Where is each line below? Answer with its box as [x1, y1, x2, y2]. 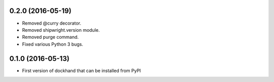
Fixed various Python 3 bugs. [22, 41, 84, 47]
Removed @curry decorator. [22, 20, 81, 26]
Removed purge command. [22, 34, 79, 40]
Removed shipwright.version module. [22, 27, 100, 33]
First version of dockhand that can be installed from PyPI [22, 67, 141, 73]
